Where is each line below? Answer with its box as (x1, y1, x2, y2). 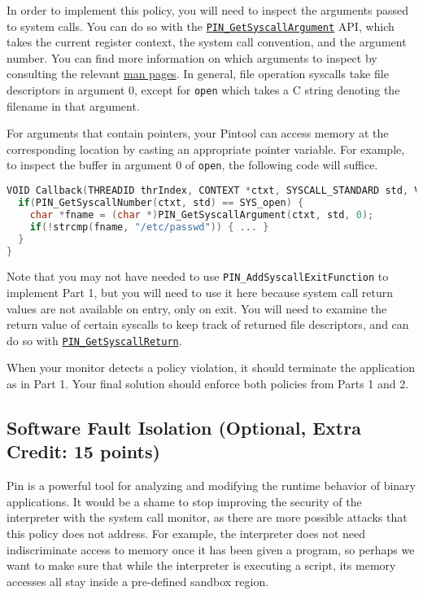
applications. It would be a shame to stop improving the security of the (7, 492, 362, 510)
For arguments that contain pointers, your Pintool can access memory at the (7, 125, 389, 142)
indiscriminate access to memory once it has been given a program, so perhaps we (7, 540, 415, 558)
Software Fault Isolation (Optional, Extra (7, 415, 361, 440)
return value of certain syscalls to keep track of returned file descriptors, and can (7, 316, 409, 333)
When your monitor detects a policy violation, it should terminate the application (7, 359, 415, 376)
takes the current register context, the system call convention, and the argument (7, 33, 407, 50)
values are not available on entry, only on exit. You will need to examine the (7, 300, 387, 317)
